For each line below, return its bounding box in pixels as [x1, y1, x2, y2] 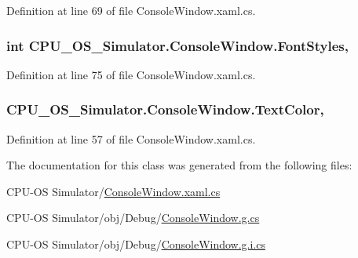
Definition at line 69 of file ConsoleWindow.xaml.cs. [6, 2, 256, 18]
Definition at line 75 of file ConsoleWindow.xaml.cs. [6, 66, 256, 82]
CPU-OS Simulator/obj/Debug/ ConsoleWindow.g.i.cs [6, 236, 266, 252]
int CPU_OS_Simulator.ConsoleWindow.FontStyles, [6, 35, 349, 55]
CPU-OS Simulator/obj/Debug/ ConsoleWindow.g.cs [6, 209, 260, 226]
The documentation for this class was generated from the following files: [6, 157, 353, 173]
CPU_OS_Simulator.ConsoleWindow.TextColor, [6, 100, 324, 119]
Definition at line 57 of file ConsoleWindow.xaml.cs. [6, 130, 256, 147]
